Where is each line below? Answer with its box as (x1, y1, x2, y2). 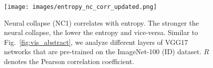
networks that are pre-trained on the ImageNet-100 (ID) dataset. (4, 46, 202, 57)
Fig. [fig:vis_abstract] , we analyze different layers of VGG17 (4, 36, 188, 47)
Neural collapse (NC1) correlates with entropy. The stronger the (4, 17, 199, 28)
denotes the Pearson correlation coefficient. (4, 56, 135, 67)
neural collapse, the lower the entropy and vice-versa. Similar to (4, 27, 198, 37)
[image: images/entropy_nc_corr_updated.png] (4, 3, 157, 10)
